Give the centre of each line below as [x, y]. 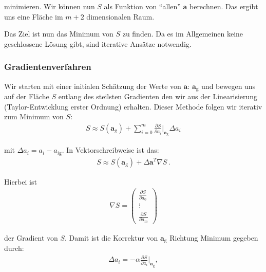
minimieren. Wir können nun [50, 6]
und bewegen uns [229, 86]
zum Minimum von [34, 116]
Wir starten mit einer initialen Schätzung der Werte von [93, 86]
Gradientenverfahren [48, 67]
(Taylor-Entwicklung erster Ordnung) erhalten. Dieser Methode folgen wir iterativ [133, 106]
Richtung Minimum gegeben [214, 237]
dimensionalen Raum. [120, 16]
